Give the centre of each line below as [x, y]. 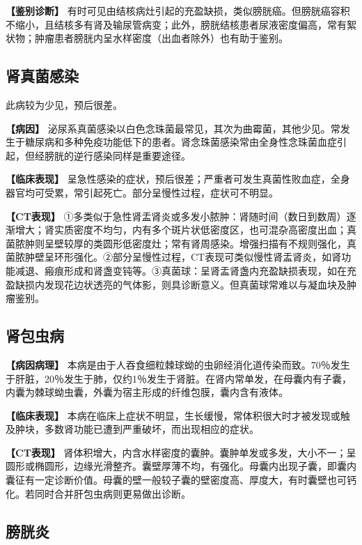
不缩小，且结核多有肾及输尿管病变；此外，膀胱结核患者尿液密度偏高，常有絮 [181, 24]
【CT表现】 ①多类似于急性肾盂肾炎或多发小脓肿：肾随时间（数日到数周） [176, 216]
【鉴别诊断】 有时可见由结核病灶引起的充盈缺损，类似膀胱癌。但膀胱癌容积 [178, 10]
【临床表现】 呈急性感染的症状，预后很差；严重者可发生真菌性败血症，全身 [178, 179]
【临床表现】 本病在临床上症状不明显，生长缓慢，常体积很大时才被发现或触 [178, 415]
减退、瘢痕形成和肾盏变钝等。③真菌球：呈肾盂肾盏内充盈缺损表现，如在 [181, 270]
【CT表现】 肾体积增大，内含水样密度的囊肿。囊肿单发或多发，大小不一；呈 [181, 452]
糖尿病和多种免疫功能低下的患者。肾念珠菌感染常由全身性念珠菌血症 [181, 142]
